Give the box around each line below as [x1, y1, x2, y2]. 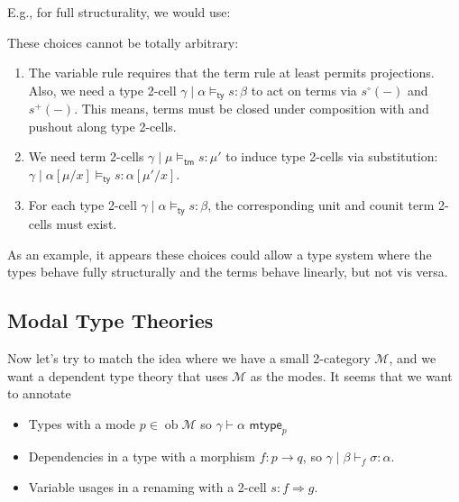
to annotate [7, 384, 71, 403]
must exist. [56, 214, 117, 233]
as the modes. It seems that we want [250, 366, 453, 385]
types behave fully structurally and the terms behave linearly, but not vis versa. [7, 262, 448, 281]
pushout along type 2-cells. [28, 116, 177, 135]
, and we [389, 348, 436, 367]
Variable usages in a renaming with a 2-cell [28, 478, 267, 497]
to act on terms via [251, 80, 357, 99]
